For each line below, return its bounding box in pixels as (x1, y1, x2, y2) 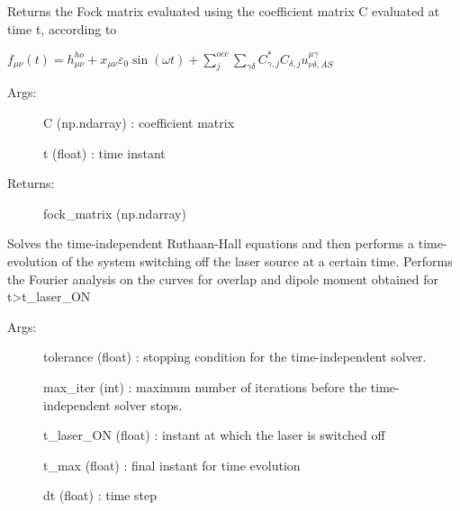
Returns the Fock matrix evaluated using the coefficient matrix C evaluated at (7, 2, 440, 20)
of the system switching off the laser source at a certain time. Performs (61, 252, 453, 271)
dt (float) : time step (43, 486, 158, 505)
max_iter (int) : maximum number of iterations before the (43, 378, 367, 397)
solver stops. (114, 395, 183, 414)
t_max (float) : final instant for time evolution (43, 455, 301, 474)
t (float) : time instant (43, 143, 166, 162)
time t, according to (7, 19, 117, 38)
